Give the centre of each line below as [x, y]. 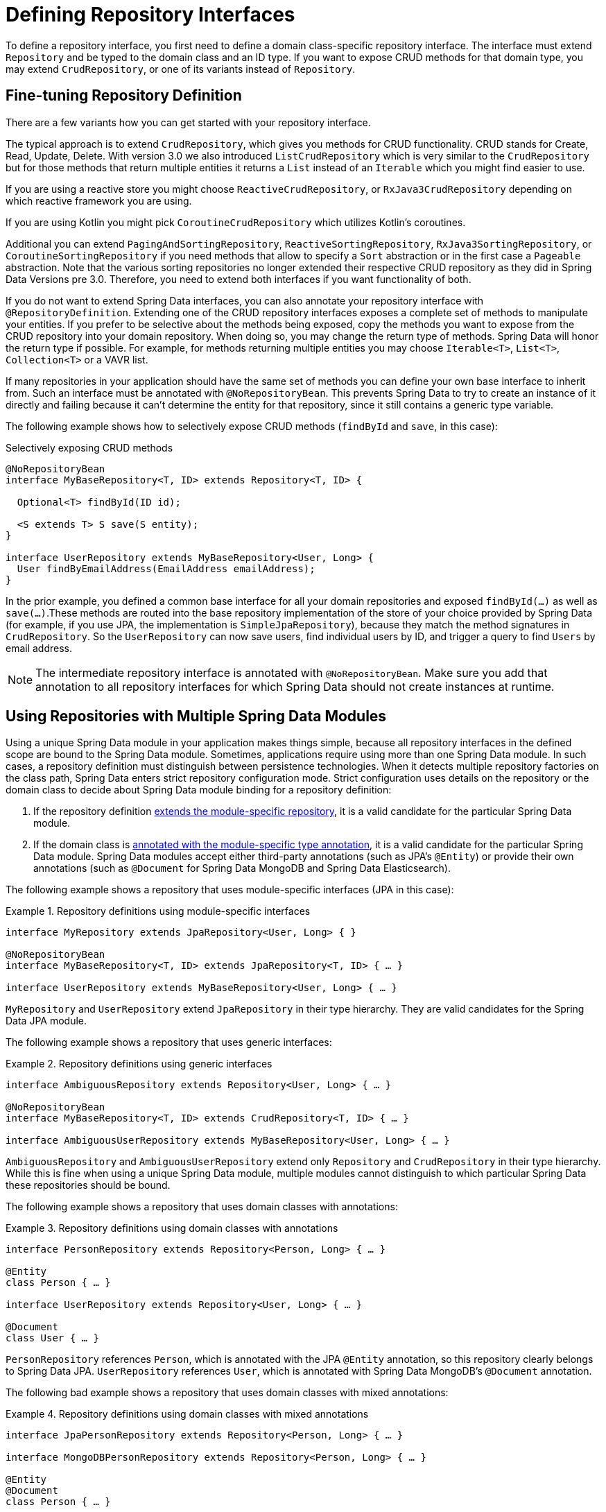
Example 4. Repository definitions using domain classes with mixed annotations [187, 1414]
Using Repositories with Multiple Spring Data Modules [196, 716]
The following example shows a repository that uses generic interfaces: [169, 1042]
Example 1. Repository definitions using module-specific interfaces [158, 911]
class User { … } [52, 1338]
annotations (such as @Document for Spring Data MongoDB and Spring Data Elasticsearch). [242, 868]
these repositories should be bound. [88, 1185]
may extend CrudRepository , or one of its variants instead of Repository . [181, 69]
